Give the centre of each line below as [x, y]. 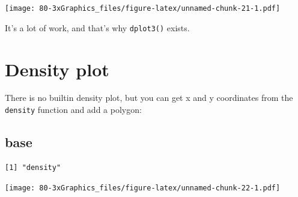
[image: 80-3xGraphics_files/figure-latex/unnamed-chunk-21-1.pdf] [143, 8]
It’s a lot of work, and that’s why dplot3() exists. [97, 27]
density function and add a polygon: [73, 110]
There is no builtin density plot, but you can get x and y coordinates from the [149, 98]
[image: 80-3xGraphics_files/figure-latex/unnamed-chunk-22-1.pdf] [143, 188]
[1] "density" [33, 167]
